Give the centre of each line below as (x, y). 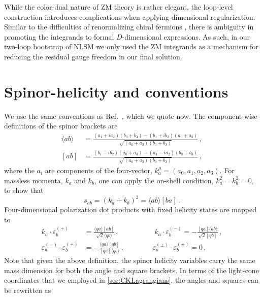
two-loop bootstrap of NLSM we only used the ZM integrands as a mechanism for (131, 46)
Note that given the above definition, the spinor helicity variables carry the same (130, 260)
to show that (24, 190)
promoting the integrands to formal (59, 36)
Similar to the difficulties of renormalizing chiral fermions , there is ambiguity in (129, 27)
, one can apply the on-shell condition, (154, 180)
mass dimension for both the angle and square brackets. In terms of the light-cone (131, 270)
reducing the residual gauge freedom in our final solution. (93, 56)
